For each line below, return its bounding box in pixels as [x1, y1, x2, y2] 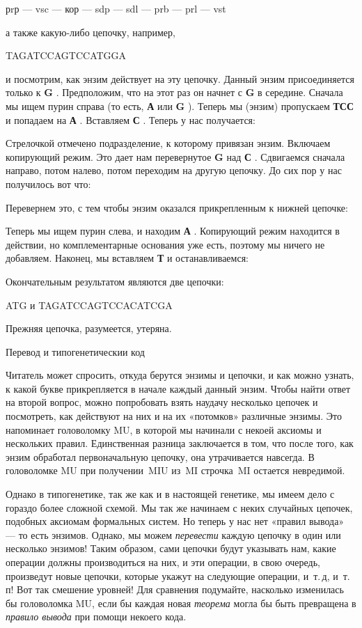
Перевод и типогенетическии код [6, 344, 145, 359]
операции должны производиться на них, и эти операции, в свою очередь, [6, 555, 321, 569]
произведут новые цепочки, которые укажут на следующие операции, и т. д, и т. [6, 568, 350, 583]
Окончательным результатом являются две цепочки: [6, 274, 224, 288]
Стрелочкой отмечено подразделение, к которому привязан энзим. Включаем [6, 136, 331, 150]
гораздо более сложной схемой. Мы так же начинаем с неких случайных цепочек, [6, 500, 353, 515]
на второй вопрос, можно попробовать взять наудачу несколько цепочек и [6, 395, 318, 409]
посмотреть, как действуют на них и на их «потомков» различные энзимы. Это [6, 409, 342, 423]
